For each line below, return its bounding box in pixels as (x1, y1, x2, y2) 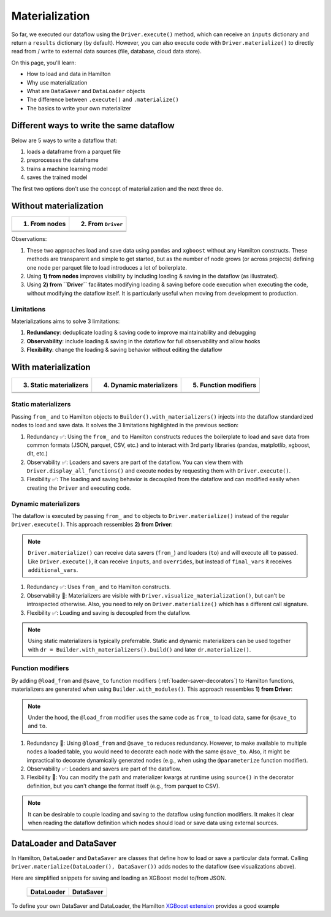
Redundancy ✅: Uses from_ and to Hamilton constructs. (26, 583, 171, 591)
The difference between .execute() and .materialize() (26, 96, 179, 104)
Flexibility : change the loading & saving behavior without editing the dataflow (26, 346, 223, 354)
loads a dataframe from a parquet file (26, 148, 121, 155)
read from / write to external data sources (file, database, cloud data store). (11, 48, 202, 55)
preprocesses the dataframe (26, 156, 99, 164)
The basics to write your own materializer (26, 104, 132, 112)
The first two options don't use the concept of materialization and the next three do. (11, 185, 224, 192)
